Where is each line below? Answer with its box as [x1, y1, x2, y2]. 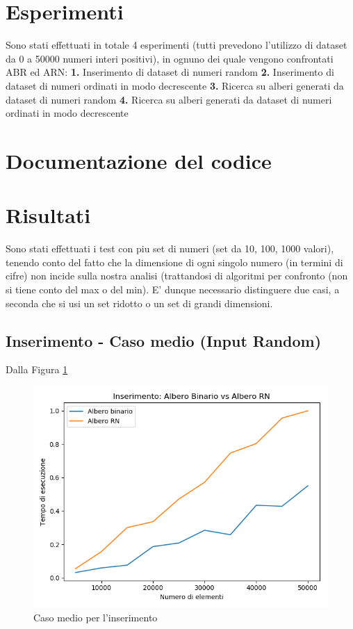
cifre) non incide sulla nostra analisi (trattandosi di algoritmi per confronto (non [6, 268, 348, 283]
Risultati [6, 201, 91, 229]
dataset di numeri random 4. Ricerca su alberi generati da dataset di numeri [6, 92, 332, 106]
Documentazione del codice [6, 146, 272, 174]
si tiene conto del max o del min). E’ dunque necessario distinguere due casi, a [6, 281, 340, 296]
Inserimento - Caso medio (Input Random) [6, 329, 322, 351]
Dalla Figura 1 [6, 362, 68, 377]
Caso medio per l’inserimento [33, 610, 158, 624]
